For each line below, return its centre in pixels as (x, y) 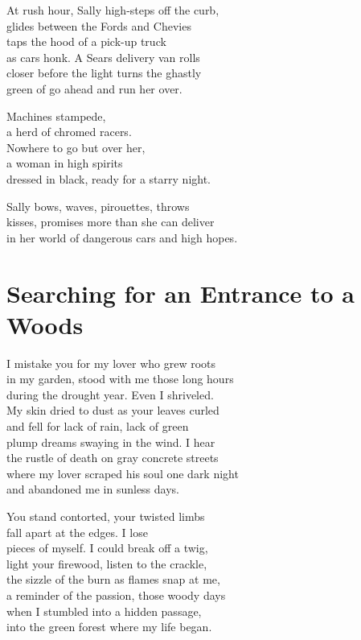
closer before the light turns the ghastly (104, 73)
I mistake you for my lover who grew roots (111, 363)
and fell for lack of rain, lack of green (98, 426)
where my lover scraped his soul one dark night (123, 473)
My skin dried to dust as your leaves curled (113, 410)
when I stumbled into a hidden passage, (104, 611)
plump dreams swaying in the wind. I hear (111, 442)
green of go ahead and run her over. (94, 88)
